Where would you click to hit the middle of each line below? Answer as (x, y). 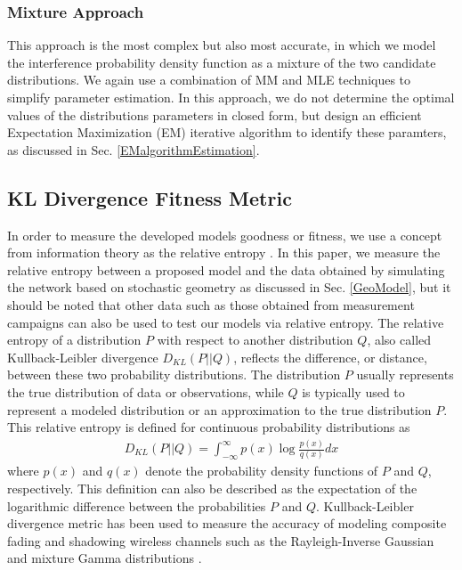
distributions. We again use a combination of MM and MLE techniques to (209, 80)
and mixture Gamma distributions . (105, 558)
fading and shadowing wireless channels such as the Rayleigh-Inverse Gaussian (221, 540)
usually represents (405, 375)
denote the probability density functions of (262, 471)
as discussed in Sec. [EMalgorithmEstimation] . (134, 149)
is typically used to (353, 391)
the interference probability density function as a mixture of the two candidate (222, 62)
